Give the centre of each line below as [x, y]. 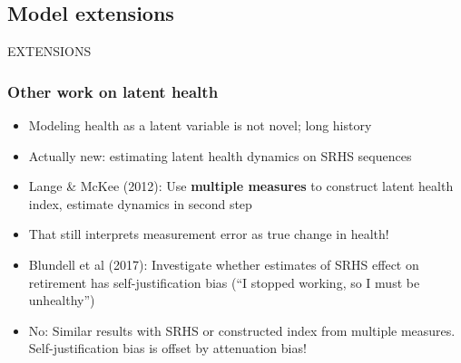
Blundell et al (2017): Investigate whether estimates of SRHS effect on [224, 264]
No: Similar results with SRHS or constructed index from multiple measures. [242, 330]
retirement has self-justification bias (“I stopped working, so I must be [224, 282]
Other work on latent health [113, 91]
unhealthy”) [62, 300]
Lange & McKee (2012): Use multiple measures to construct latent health [241, 186]
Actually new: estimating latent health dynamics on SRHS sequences [220, 155]
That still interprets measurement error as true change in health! [209, 234]
